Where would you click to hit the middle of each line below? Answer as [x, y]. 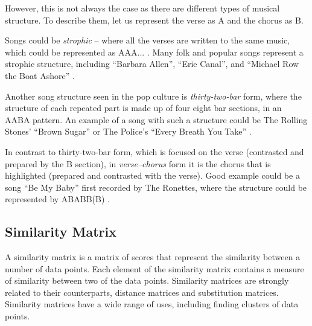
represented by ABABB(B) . [57, 199]
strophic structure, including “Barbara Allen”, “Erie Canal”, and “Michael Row [152, 64]
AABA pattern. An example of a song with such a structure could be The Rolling [156, 119]
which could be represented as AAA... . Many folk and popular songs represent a [154, 52]
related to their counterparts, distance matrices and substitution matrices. [142, 292]
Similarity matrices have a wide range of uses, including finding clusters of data [152, 304]
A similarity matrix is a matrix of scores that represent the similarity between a [153, 257]
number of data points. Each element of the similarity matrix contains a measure [154, 268]
